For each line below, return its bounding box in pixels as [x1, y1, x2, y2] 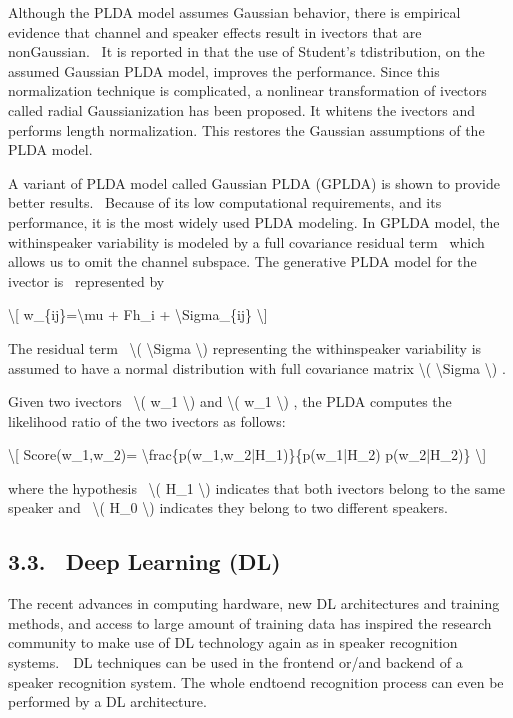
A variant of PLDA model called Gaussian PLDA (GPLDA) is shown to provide [8, 172, 500, 193]
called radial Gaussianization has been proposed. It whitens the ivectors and [8, 99, 475, 120]
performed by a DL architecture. [8, 691, 207, 712]
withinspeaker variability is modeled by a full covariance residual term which [8, 231, 485, 252]
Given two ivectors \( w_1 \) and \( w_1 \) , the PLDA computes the [8, 391, 452, 412]
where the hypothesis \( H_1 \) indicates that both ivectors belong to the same [8, 477, 506, 498]
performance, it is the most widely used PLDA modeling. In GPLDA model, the [8, 211, 500, 232]
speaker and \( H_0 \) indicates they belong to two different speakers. [8, 497, 448, 518]
